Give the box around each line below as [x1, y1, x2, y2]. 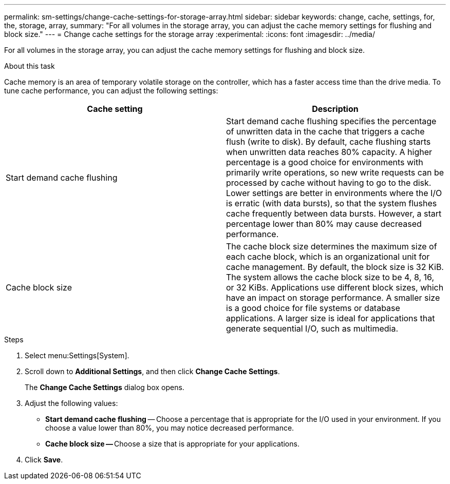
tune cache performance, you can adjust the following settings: [4, 86, 218, 95]
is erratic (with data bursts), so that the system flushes [226, 198, 437, 208]
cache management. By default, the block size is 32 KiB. [226, 262, 444, 272]
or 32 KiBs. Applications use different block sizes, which [226, 282, 444, 293]
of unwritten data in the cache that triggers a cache [226, 126, 425, 137]
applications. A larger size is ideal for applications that [226, 313, 435, 323]
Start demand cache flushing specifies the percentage [226, 116, 437, 126]
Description [312, 104, 359, 114]
